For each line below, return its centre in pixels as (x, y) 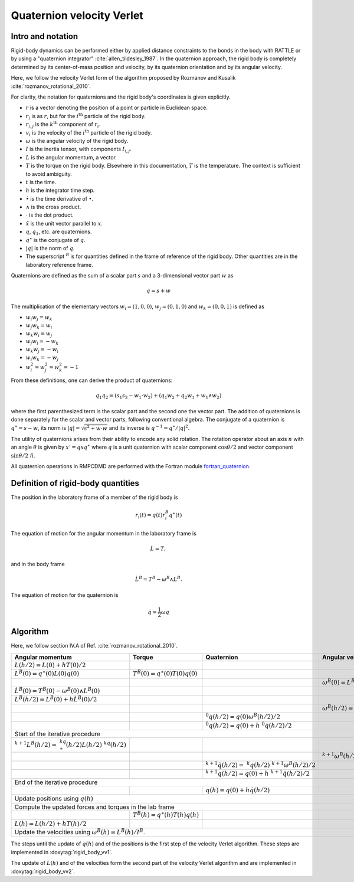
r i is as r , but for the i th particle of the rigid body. (86, 117)
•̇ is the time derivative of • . (60, 198)
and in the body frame (38, 564)
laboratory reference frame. (59, 264)
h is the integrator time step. (60, 190)
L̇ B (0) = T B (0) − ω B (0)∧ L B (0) (57, 690)
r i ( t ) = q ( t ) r (150, 515)
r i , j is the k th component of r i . (63, 125)
